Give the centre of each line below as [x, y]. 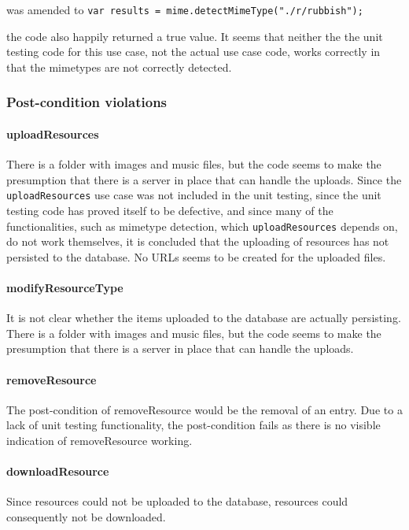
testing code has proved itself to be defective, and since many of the [170, 210]
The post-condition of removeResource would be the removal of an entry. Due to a [204, 409]
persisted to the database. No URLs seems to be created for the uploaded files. [196, 256]
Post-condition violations [87, 102]
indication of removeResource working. [99, 440]
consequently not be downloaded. [86, 516]
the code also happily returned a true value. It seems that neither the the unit [195, 36]
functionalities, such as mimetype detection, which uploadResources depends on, [202, 226]
